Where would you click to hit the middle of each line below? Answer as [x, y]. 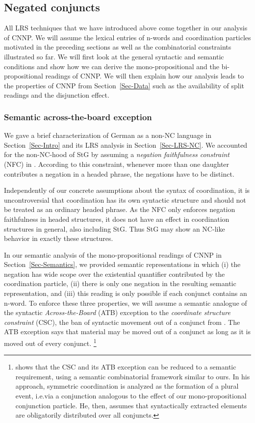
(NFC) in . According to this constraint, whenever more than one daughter [117, 164]
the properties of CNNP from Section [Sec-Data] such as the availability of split [124, 85]
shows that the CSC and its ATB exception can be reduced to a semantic [126, 367]
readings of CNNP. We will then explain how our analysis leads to [145, 76]
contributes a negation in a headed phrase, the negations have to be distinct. [119, 173]
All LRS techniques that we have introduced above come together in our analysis [126, 28]
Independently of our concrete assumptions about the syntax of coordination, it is [127, 190]
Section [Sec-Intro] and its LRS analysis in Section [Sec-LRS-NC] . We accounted [126, 145]
